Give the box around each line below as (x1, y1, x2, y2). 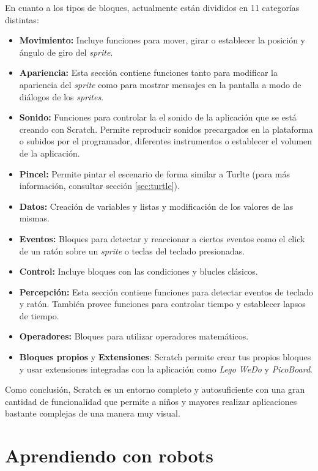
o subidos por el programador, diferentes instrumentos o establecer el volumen (19, 135, 312, 147)
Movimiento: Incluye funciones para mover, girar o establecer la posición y (19, 34, 305, 46)
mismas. (19, 212, 50, 224)
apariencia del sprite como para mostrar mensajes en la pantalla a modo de (19, 78, 301, 91)
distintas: (5, 13, 39, 26)
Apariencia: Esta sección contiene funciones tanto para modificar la (19, 66, 278, 79)
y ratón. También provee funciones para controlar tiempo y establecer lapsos (19, 297, 306, 310)
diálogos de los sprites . (19, 90, 104, 103)
